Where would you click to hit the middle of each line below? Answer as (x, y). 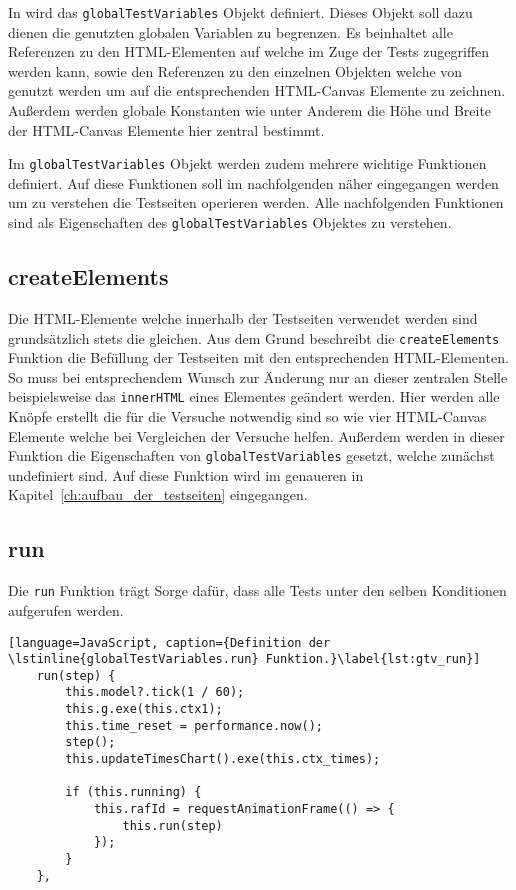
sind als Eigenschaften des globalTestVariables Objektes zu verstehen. (230, 222)
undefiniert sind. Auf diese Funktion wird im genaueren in (186, 474)
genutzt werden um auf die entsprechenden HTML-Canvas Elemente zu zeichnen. (257, 90)
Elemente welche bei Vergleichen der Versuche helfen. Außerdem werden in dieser (256, 435)
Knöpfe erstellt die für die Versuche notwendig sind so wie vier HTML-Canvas (247, 416)
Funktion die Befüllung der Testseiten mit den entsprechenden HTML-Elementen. (258, 357)
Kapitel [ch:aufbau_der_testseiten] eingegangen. (158, 494)
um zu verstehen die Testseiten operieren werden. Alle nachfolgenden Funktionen (256, 202)
